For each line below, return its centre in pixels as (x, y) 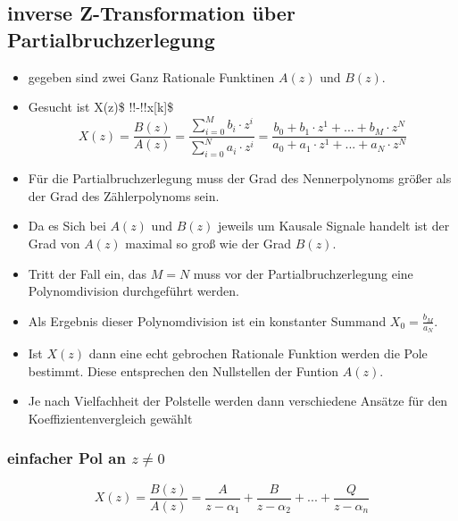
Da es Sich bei (67, 226)
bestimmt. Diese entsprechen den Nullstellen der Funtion (183, 370)
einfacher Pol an (67, 458)
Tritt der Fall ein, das (87, 273)
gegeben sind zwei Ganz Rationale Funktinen (151, 76)
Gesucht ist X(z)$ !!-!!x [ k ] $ (101, 107)
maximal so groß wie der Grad (208, 244)
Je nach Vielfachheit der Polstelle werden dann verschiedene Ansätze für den (238, 401)
